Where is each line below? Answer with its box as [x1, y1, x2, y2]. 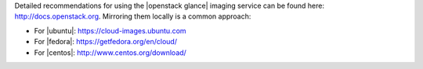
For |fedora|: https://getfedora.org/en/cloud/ [34, 37, 178, 47]
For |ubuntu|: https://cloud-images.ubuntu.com [34, 26, 187, 35]
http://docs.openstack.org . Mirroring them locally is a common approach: [14, 12, 251, 21]
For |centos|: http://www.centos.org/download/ [34, 47, 187, 57]
